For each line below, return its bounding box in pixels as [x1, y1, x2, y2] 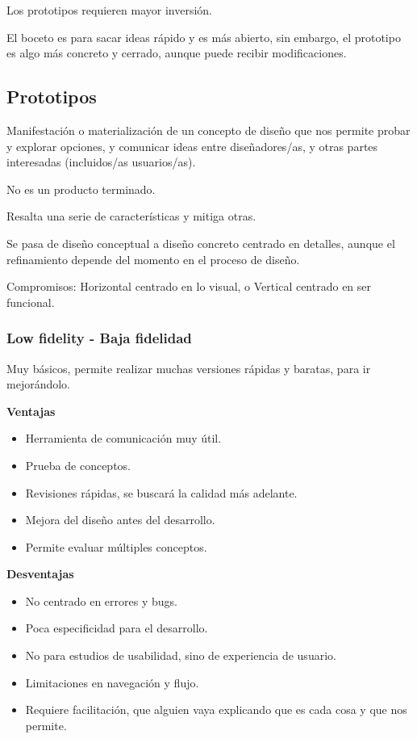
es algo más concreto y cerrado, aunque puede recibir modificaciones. [6, 44, 347, 61]
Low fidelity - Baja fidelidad [6, 328, 192, 348]
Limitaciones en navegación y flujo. [25, 674, 199, 691]
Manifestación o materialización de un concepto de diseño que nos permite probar [6, 121, 411, 138]
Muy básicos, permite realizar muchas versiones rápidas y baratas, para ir [6, 359, 371, 376]
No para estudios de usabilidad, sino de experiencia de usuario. [25, 647, 336, 664]
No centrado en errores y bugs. [25, 592, 177, 609]
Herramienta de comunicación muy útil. [25, 430, 222, 447]
